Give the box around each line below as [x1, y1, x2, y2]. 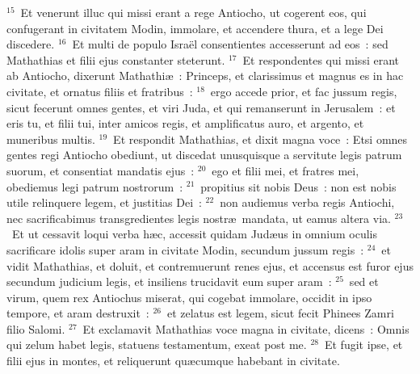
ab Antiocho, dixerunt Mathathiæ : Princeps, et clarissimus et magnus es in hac [6, 67, 404, 84]
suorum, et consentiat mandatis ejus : [6, 162, 195, 179]
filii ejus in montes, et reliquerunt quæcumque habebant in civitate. [6, 352, 340, 369]
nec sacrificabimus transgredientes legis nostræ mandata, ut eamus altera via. [6, 209, 391, 226]
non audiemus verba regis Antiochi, [220, 194, 395, 211]
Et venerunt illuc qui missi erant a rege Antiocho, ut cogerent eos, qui [20, 4, 367, 20]
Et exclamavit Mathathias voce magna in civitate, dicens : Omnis [82, 320, 409, 337]
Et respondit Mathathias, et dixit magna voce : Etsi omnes [113, 130, 408, 147]
